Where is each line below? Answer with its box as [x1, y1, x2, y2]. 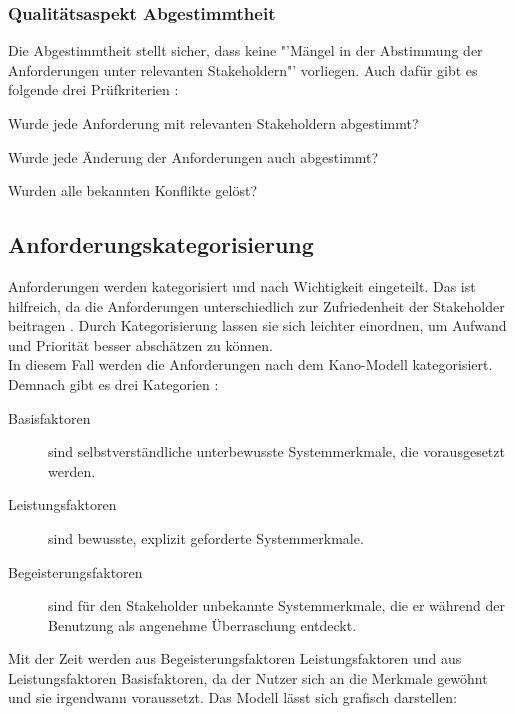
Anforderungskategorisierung [8, 229, 314, 260]
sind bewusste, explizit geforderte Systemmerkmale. [48, 527, 364, 548]
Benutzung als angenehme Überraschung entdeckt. [48, 614, 357, 635]
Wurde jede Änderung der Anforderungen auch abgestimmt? [8, 146, 379, 167]
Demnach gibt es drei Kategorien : [8, 373, 219, 394]
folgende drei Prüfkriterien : [8, 79, 179, 100]
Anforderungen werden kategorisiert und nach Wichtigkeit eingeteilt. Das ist [8, 275, 476, 296]
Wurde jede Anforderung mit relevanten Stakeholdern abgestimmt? [8, 113, 419, 133]
